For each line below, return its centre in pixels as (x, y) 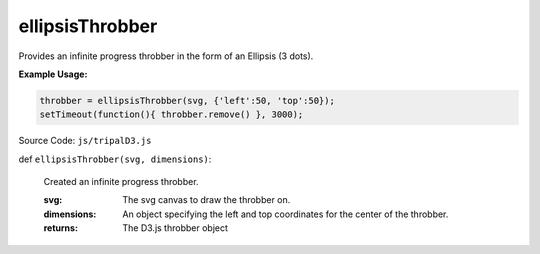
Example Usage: (53, 74)
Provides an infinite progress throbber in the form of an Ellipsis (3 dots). (166, 56)
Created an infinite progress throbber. (121, 182)
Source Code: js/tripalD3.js (85, 141)
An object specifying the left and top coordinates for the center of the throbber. (285, 214)
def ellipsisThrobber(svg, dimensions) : (115, 159)
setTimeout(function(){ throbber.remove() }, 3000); (171, 114)
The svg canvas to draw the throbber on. (206, 200)
